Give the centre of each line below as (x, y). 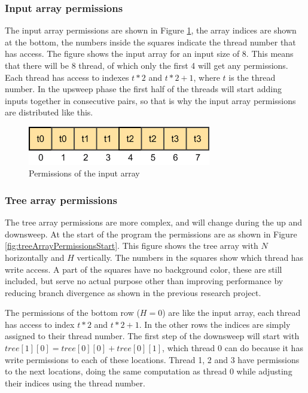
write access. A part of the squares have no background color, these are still (144, 269)
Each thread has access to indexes (67, 77)
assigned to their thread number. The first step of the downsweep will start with (152, 336)
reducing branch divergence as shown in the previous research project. (133, 292)
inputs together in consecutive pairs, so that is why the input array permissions (150, 100)
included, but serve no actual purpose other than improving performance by (144, 281)
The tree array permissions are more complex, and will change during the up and (154, 222)
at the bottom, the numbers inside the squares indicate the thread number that (150, 42)
